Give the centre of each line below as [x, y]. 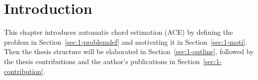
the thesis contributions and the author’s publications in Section [102, 61]
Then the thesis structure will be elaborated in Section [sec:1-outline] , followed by [129, 51]
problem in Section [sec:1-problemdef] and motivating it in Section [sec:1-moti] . [126, 41]
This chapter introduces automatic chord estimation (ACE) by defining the [119, 32]
